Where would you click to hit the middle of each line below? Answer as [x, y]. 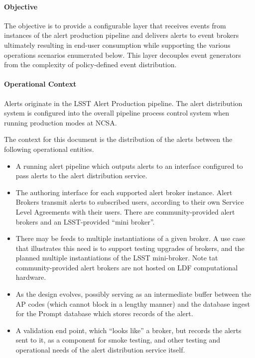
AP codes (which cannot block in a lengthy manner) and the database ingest [133, 303]
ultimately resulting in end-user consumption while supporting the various [117, 45]
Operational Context [40, 84]
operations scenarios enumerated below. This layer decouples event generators [123, 55]
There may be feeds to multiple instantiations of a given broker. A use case [130, 238]
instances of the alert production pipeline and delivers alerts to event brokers [122, 35]
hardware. [31, 277]
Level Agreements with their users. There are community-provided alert [125, 211]
